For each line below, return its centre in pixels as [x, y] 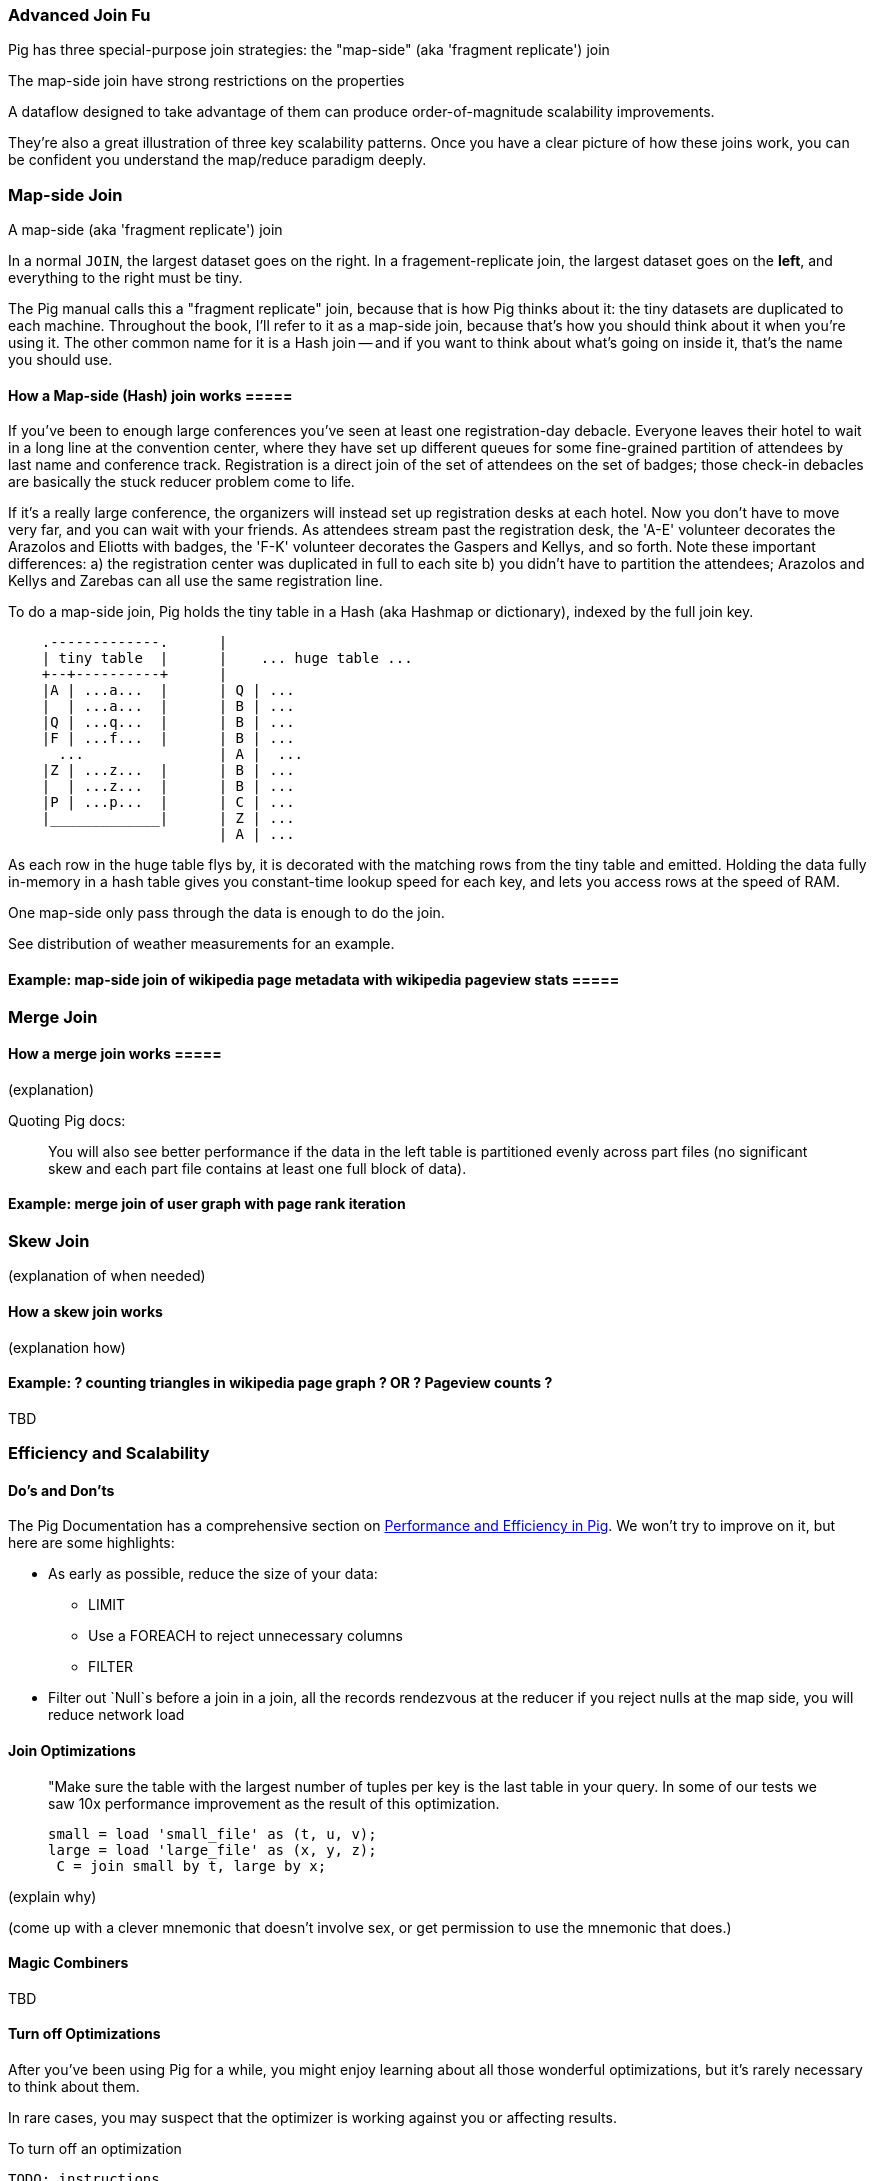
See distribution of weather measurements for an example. [201, 944]
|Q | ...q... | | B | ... [168, 722]
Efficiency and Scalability [109, 1453]
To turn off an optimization [95, 2149]
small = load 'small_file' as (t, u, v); [212, 1833]
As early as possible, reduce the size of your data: [213, 1574]
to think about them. [74, 2087]
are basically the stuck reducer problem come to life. [181, 482]
